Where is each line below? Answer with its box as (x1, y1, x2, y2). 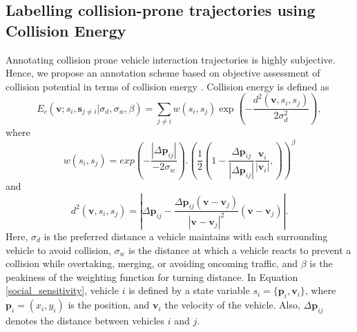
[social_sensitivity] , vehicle (6, 283, 119, 297)
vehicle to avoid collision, (6, 242, 111, 257)
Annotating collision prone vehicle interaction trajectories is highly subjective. (6, 52, 336, 66)
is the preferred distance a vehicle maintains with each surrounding (44, 228, 328, 243)
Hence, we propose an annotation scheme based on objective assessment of (6, 66, 320, 80)
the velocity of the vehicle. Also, (164, 297, 300, 312)
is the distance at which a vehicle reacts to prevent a (128, 242, 351, 257)
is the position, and (68, 297, 150, 312)
